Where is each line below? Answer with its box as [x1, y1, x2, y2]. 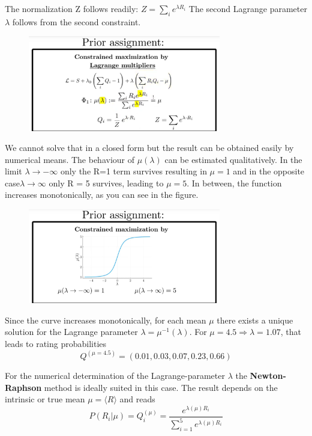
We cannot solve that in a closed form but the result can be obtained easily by [5, 141, 294, 154]
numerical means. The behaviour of [5, 153, 134, 165]
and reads [119, 393, 155, 405]
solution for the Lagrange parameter [5, 325, 138, 338]
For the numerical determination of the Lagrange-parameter [5, 369, 225, 381]
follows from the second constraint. [12, 15, 141, 28]
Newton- [250, 369, 286, 381]
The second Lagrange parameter [188, 2, 307, 14]
